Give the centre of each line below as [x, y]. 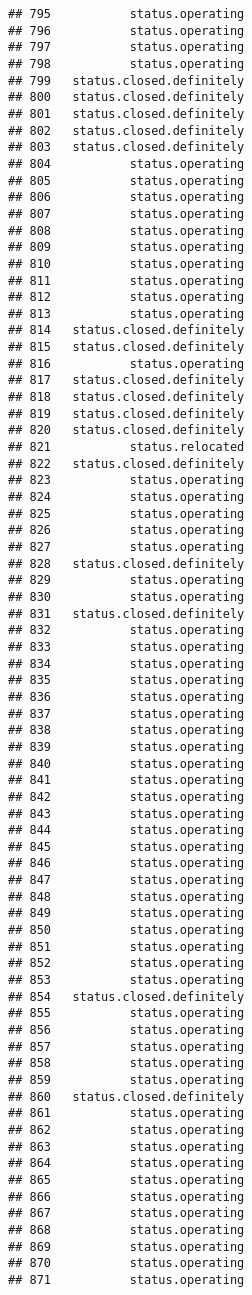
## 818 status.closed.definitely [126, 397]
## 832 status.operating [126, 630]
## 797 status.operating [126, 47]
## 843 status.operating [126, 813]
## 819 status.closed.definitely [126, 413]
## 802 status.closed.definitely [126, 130]
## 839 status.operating [126, 746]
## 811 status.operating [126, 280]
